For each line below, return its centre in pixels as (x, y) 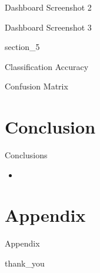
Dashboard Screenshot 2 (48, 7)
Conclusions (26, 155)
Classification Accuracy (47, 66)
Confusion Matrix (36, 86)
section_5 (22, 47)
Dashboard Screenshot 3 (48, 27)
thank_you (25, 263)
